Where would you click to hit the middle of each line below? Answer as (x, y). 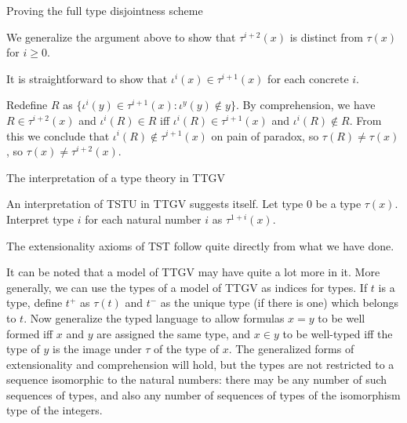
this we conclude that (58, 135)
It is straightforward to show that (87, 78)
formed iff (30, 333)
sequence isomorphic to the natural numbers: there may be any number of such (197, 379)
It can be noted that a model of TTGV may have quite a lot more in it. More (193, 272)
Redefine (27, 105)
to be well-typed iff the (338, 333)
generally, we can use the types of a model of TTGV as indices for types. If (187, 287)
